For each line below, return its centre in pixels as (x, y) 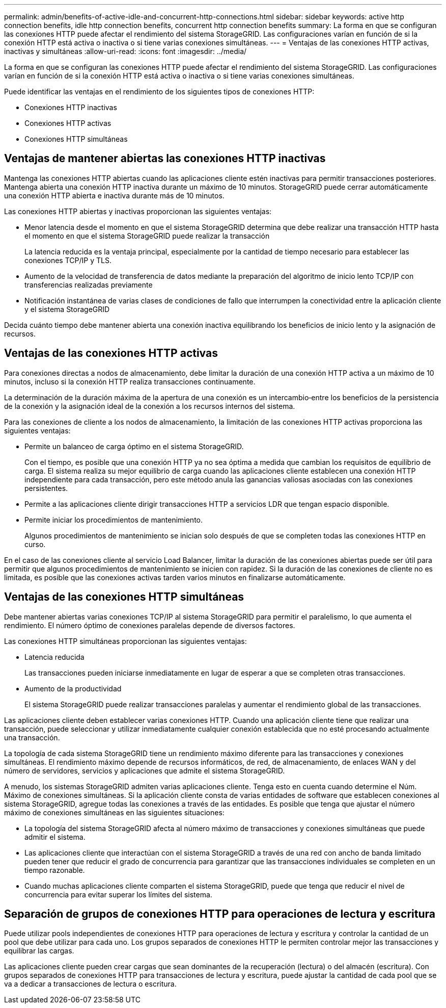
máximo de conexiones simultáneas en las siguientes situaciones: (114, 812)
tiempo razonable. (55, 870)
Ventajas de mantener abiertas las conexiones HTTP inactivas (165, 159)
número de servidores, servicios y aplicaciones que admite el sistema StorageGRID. (145, 770)
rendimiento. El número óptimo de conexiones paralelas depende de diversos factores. (150, 625)
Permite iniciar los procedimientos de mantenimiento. (114, 520)
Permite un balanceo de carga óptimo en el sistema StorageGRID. (134, 446)
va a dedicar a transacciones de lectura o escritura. (90, 984)
